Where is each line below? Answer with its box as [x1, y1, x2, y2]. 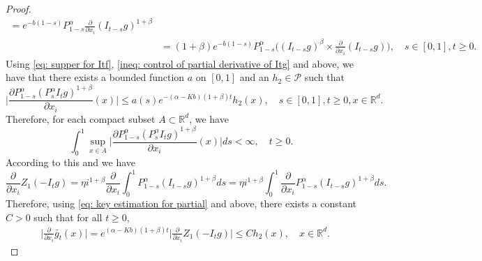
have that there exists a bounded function [6, 70, 185, 84]
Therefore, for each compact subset [6, 111, 156, 126]
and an [239, 70, 269, 84]
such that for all [33, 209, 103, 224]
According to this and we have [6, 155, 135, 170]
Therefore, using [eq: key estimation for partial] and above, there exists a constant [6, 195, 357, 210]
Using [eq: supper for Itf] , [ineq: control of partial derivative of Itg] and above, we [6, 56, 354, 70]
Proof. [6, 1, 31, 15]
